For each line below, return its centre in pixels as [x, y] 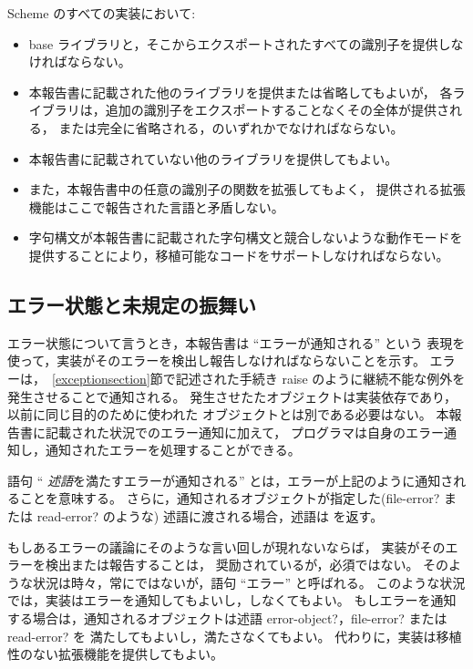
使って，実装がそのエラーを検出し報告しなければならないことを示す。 [216, 360]
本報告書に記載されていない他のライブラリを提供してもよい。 [213, 158]
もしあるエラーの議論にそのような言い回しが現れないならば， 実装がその [226, 546]
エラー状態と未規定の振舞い [132, 304]
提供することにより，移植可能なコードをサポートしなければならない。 [239, 255]
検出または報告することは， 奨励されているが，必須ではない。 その [247, 565]
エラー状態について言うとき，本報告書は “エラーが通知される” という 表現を [236, 342]
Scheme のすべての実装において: [102, 13]
